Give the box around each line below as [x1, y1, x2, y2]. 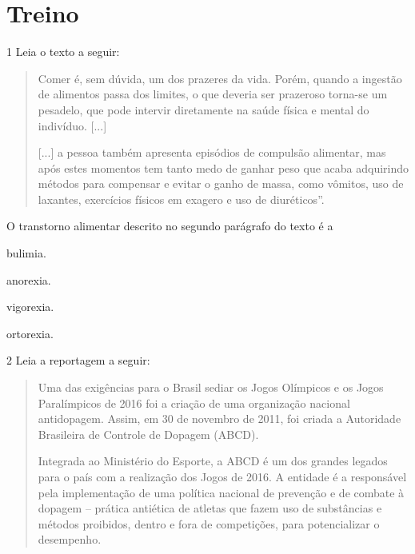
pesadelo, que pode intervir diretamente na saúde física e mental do [38, 101, 369, 118]
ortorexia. [6, 325, 54, 341]
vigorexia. [6, 298, 54, 315]
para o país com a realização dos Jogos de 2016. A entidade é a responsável [38, 468, 407, 484]
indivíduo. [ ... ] [38, 117, 107, 134]
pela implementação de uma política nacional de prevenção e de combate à [38, 484, 405, 500]
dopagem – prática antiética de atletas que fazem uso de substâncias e [38, 500, 382, 516]
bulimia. [6, 245, 46, 261]
